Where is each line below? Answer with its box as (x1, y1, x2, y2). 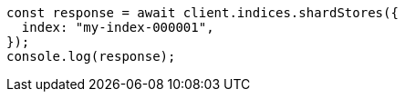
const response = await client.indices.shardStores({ (6, 5, 399, 20)
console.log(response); (6, 49, 176, 64)
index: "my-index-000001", (21, 20, 214, 35)
